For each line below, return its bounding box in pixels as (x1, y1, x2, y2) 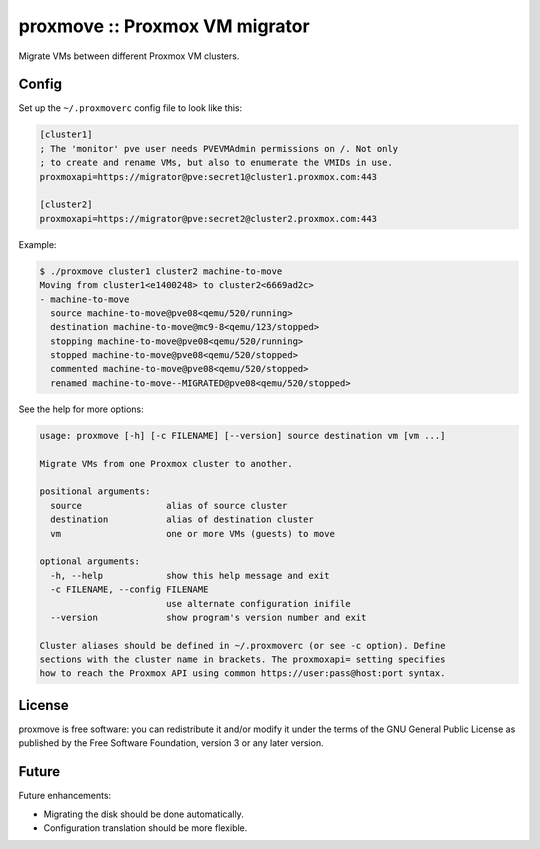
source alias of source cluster (50, 500, 288, 511)
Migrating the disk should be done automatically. (43, 808, 244, 820)
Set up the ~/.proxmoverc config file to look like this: (18, 102, 243, 114)
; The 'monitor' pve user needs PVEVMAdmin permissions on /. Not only (39, 143, 399, 154)
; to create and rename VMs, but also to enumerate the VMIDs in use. (39, 157, 394, 169)
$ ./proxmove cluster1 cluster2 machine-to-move (39, 265, 283, 277)
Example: (18, 238, 57, 250)
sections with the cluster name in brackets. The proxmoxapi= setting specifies (39, 654, 446, 665)
